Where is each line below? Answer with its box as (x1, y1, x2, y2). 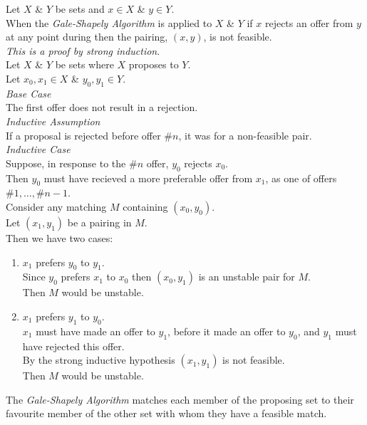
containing (123, 199, 168, 214)
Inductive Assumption (6, 113, 100, 128)
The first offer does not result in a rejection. (6, 100, 198, 115)
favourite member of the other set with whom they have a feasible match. (6, 406, 327, 421)
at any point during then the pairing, (6, 29, 168, 44)
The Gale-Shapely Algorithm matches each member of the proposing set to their (6, 392, 354, 406)
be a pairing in (67, 214, 132, 229)
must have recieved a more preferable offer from (43, 170, 253, 185)
